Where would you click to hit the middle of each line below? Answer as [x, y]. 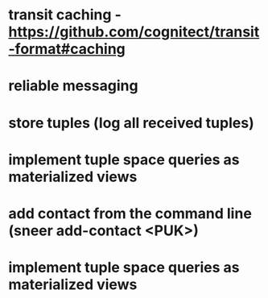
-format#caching [67, 49]
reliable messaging [73, 86]
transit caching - [65, 15]
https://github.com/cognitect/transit [134, 32]
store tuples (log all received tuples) [132, 123]
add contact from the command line [130, 213]
